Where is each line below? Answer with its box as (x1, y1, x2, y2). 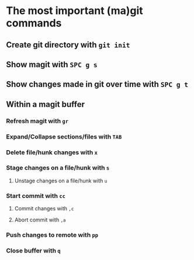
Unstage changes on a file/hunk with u (14, 177, 108, 184)
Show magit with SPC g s (6, 60, 98, 70)
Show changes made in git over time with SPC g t (6, 79, 189, 89)
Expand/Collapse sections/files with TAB (6, 133, 122, 141)
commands (6, 16, 62, 30)
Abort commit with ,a (14, 216, 66, 223)
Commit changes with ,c (14, 205, 74, 212)
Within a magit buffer (6, 99, 85, 109)
